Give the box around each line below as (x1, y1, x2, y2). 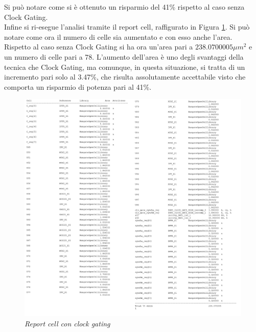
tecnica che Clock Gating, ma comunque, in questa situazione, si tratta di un (4, 61, 245, 72)
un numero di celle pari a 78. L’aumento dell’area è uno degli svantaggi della (4, 51, 244, 62)
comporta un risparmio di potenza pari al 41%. (4, 81, 152, 92)
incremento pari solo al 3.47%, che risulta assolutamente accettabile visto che (4, 71, 246, 82)
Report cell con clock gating (25, 318, 110, 329)
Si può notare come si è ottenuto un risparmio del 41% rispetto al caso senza (4, 2, 245, 12)
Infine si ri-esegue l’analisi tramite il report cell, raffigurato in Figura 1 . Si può (4, 21, 250, 32)
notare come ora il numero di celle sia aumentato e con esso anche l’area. (4, 31, 232, 42)
